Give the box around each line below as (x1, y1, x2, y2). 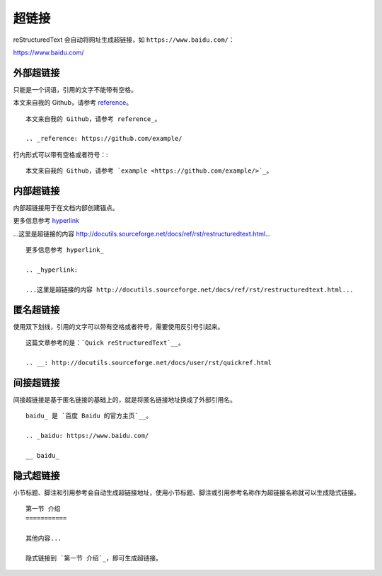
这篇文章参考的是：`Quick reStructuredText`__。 (25, 339, 185, 347)
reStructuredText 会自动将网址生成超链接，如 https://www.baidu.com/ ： (13, 35, 235, 44)
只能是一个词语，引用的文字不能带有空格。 (13, 85, 137, 93)
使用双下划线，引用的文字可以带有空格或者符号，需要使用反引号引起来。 (13, 322, 224, 330)
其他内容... (25, 534, 62, 543)
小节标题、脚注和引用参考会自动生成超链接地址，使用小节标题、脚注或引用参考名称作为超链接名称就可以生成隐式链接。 (13, 488, 360, 497)
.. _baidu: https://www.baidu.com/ (25, 432, 149, 439)
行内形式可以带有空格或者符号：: (13, 150, 109, 159)
